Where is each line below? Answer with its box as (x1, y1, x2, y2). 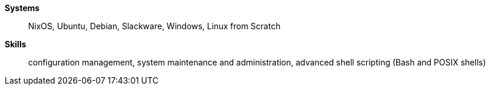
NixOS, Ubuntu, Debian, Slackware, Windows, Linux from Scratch (28, 21, 281, 31)
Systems (5, 3, 40, 13)
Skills (5, 39, 26, 49)
